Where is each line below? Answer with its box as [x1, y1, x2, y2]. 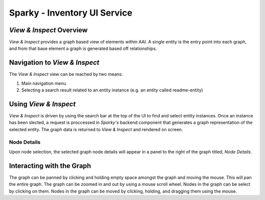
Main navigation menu [21, 80, 66, 86]
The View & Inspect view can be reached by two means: [9, 71, 123, 77]
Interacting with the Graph [9, 161, 91, 170]
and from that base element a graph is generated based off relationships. [9, 45, 157, 51]
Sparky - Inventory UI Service [9, 7, 132, 18]
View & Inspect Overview [9, 26, 88, 34]
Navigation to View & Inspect [9, 59, 100, 67]
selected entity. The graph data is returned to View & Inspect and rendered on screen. [9, 126, 184, 132]
